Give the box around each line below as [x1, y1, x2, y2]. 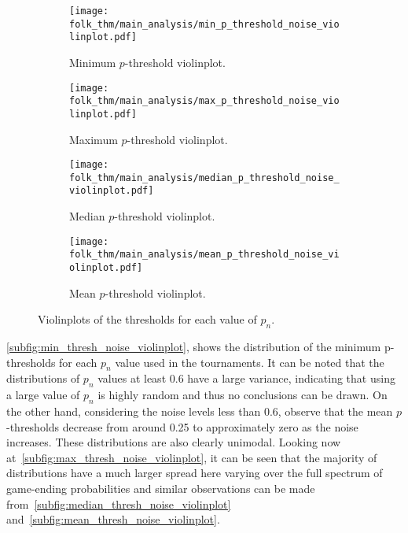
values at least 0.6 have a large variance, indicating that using [97, 370, 395, 387]
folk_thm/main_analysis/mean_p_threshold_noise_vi [69, 249, 340, 261]
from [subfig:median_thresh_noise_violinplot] [6, 495, 231, 512]
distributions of [6, 370, 80, 387]
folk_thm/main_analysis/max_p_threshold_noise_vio [69, 95, 340, 107]
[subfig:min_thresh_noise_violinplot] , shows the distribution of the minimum [6, 339, 381, 355]
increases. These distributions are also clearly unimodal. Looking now [6, 434, 341, 450]
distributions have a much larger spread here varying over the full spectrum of [6, 465, 383, 481]
